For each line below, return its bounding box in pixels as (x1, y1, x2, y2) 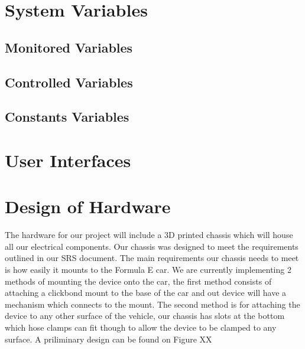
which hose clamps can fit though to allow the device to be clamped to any (5, 321, 277, 333)
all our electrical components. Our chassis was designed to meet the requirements (5, 240, 298, 252)
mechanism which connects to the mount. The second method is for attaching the (5, 298, 300, 310)
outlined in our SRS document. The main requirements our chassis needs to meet (5, 252, 299, 264)
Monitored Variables (5, 38, 133, 56)
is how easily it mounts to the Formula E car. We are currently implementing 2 (5, 263, 291, 275)
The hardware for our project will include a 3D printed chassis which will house (5, 229, 293, 241)
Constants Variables (5, 107, 129, 126)
